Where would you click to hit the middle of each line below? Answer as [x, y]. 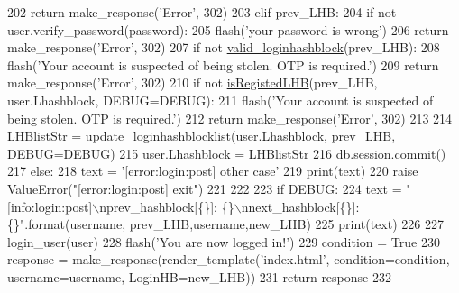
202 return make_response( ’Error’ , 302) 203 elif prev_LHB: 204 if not [202, 12]
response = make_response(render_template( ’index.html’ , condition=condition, [229, 259]
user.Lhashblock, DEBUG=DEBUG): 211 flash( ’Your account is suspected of [220, 100]
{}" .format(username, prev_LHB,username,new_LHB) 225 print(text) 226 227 [225, 224]
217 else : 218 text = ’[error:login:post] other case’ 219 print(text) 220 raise [213, 171]
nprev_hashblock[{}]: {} [167, 206]
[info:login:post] [50, 206]
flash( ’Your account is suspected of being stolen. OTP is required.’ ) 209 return [223, 64]
